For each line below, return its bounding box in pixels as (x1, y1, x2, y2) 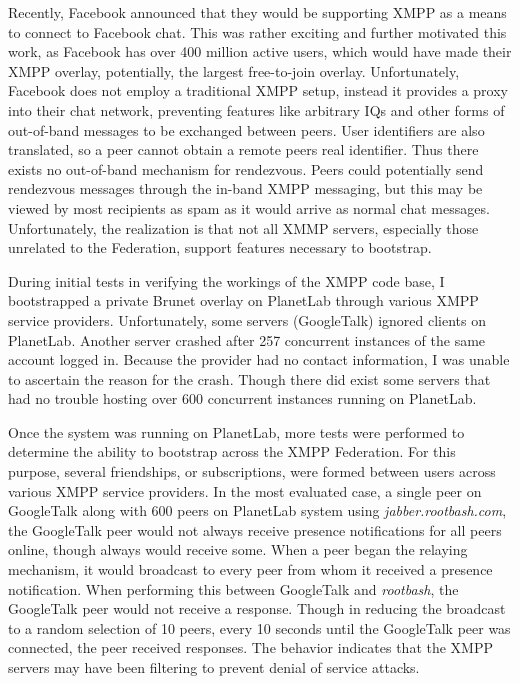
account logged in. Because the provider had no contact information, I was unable (8, 349, 510, 370)
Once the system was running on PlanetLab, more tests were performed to (8, 421, 465, 442)
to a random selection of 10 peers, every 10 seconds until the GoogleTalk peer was (8, 617, 511, 638)
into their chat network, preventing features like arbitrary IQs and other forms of (8, 99, 505, 120)
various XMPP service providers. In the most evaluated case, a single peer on (8, 480, 482, 501)
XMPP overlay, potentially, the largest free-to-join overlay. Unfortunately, (8, 60, 460, 81)
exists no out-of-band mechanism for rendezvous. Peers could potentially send (8, 158, 484, 179)
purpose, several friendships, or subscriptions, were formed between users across (8, 461, 496, 482)
